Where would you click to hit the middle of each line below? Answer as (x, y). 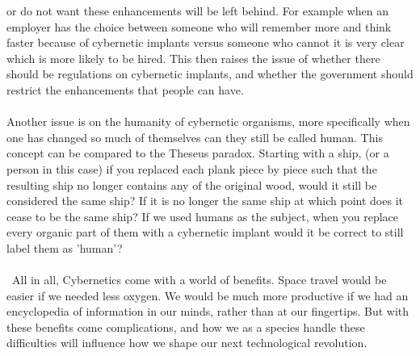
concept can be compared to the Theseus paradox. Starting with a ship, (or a (198, 153)
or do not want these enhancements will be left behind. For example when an (197, 10)
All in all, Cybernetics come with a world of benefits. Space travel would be (199, 280)
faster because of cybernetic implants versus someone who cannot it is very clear (206, 42)
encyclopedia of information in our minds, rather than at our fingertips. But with (208, 311)
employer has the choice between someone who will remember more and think (199, 26)
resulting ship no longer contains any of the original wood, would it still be (192, 184)
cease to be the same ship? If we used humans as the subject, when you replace (203, 216)
